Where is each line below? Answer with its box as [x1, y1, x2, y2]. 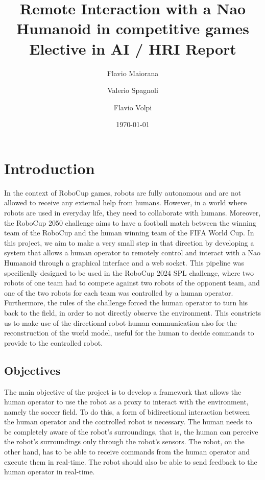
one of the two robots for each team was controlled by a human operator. [4, 287, 233, 298]
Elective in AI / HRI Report [29, 38, 236, 59]
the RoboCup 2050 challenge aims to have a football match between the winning [4, 217, 256, 228]
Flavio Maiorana [107, 67, 159, 78]
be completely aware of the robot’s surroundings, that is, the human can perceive [4, 426, 258, 437]
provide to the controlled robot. [4, 337, 103, 348]
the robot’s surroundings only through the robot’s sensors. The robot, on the [4, 436, 245, 447]
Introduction [4, 157, 95, 178]
